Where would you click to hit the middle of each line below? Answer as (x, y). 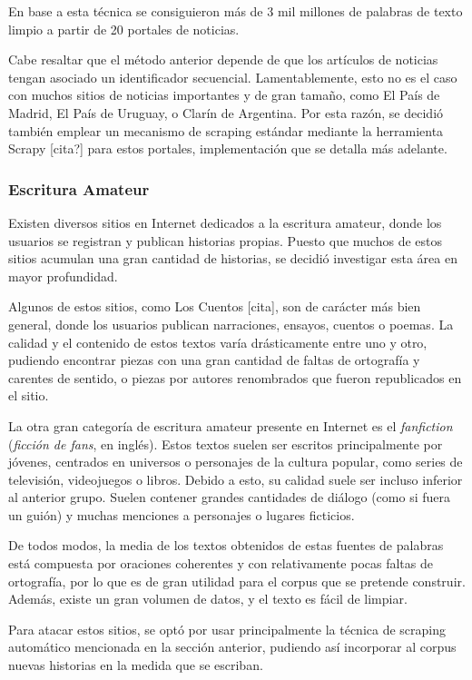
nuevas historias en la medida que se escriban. (136, 665)
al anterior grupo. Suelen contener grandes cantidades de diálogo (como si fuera (229, 497)
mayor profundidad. (63, 276)
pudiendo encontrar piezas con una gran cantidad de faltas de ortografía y (214, 360)
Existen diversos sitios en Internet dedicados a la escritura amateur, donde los (225, 222)
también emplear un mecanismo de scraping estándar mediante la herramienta (226, 130)
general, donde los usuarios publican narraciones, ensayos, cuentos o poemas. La (231, 324)
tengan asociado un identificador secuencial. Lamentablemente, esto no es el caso (233, 77)
